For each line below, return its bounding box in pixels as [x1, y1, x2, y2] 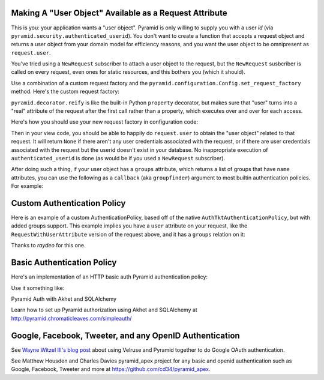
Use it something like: [11, 284, 65, 291]
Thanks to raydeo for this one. [11, 242, 86, 249]
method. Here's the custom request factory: [11, 88, 120, 95]
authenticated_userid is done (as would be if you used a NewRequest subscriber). [11, 154, 225, 161]
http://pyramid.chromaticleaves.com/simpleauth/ [11, 315, 132, 322]
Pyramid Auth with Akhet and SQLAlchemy [11, 295, 117, 303]
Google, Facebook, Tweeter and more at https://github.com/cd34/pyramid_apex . [11, 366, 211, 373]
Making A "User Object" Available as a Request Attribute [11, 8, 227, 18]
